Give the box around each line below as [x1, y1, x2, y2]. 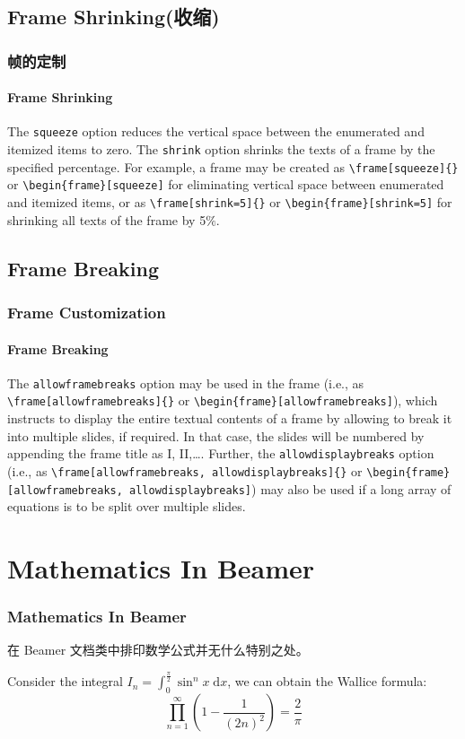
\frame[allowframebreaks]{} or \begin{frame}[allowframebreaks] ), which [7, 391, 438, 410]
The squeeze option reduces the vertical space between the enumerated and [7, 122, 425, 141]
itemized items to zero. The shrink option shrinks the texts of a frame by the [7, 140, 435, 159]
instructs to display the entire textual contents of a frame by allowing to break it [7, 409, 452, 428]
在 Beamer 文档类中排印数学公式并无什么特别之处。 [7, 640, 309, 659]
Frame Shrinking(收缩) [7, 3, 220, 30]
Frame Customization [7, 301, 166, 323]
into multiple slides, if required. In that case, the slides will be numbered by [7, 426, 425, 445]
